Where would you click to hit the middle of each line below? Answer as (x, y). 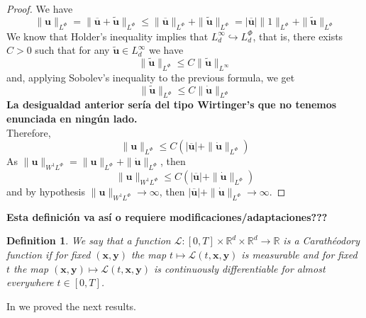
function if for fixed (49, 254)
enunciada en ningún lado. (72, 119)
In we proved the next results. (71, 306)
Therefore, (29, 132)
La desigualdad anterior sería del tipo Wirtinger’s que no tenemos (172, 104)
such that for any (72, 50)
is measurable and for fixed (299, 254)
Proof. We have (40, 8)
